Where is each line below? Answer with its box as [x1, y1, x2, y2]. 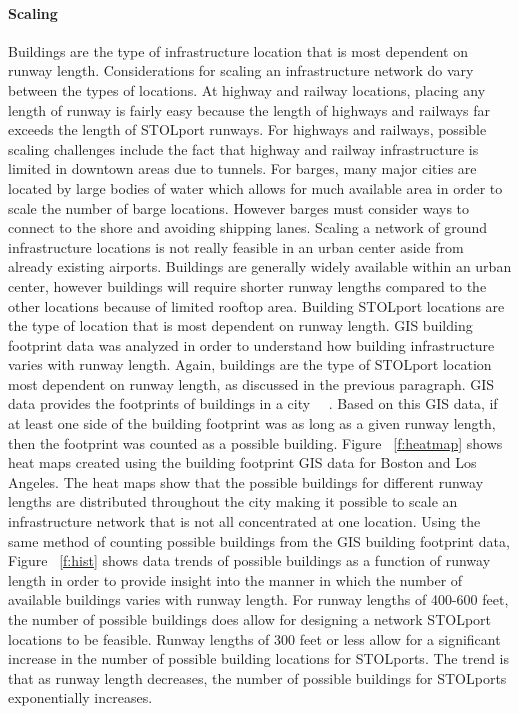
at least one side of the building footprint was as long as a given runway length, [8, 413, 496, 434]
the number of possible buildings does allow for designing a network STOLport [8, 609, 491, 630]
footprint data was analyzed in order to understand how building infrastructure [8, 334, 495, 355]
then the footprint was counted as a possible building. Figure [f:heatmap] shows [8, 432, 503, 453]
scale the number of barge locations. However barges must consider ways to [8, 197, 470, 218]
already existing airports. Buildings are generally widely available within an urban [8, 256, 512, 277]
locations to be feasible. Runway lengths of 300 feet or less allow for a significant [8, 628, 501, 649]
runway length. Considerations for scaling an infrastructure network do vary [8, 60, 474, 81]
